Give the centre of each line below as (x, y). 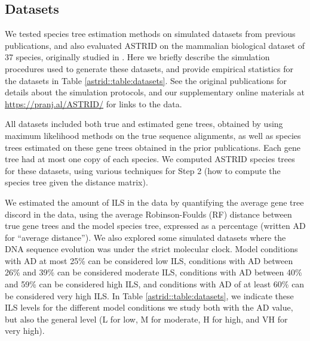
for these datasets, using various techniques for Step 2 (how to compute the (143, 170)
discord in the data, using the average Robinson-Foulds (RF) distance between (148, 214)
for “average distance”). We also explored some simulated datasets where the (145, 237)
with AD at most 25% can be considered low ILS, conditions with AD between (149, 260)
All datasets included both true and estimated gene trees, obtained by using (144, 124)
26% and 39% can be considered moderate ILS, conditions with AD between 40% (154, 272)
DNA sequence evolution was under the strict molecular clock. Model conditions (151, 249)
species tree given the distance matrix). (76, 182)
